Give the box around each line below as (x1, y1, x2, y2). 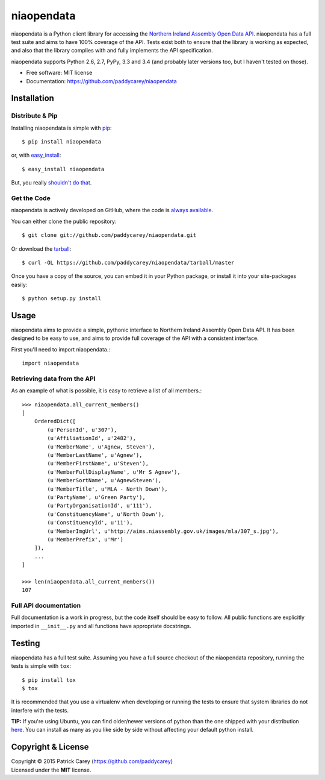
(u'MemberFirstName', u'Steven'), (47, 460, 149, 467)
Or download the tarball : (11, 245, 72, 253)
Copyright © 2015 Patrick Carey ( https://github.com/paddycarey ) (11, 758, 173, 765)
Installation (11, 93, 54, 104)
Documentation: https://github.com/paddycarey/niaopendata (26, 77, 177, 84)
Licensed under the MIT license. (11, 766, 91, 773)
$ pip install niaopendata (22, 139, 102, 145)
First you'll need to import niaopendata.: (11, 345, 111, 353)
